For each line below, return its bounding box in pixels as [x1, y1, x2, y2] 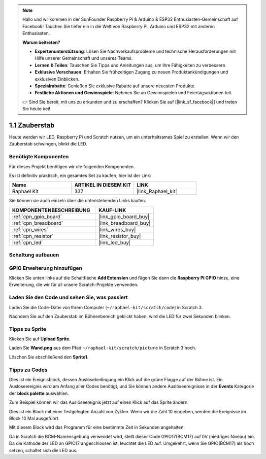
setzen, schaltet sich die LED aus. [9, 447, 78, 453]
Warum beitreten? [22, 39, 61, 45]
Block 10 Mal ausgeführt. [9, 415, 60, 421]
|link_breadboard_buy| [99, 219, 151, 226]
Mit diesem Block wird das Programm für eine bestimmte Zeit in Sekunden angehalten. [9, 424, 185, 430]
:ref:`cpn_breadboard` [12, 219, 64, 226]
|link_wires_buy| [99, 226, 136, 233]
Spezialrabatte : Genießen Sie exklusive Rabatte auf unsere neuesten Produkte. [34, 83, 196, 89]
